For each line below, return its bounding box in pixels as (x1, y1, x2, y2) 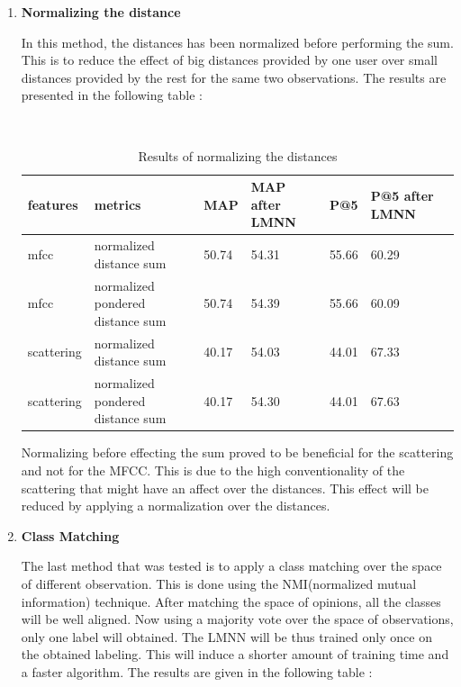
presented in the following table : (21, 86, 203, 104)
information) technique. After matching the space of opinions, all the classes (21, 592, 441, 610)
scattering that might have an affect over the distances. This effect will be (21, 478, 429, 497)
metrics (94, 194, 141, 213)
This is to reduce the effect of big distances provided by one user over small (21, 50, 438, 69)
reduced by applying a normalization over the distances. (21, 496, 330, 515)
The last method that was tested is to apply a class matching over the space (21, 556, 442, 575)
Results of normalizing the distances (138, 146, 338, 165)
